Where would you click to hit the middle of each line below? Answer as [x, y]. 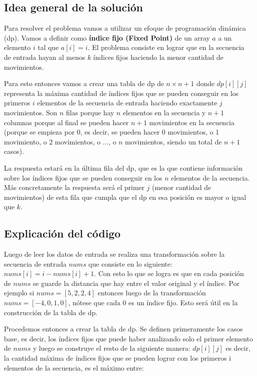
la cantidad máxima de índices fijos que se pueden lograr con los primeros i [118, 358]
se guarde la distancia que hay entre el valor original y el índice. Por [136, 283]
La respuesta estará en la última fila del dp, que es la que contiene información [123, 167]
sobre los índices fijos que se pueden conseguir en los [83, 177]
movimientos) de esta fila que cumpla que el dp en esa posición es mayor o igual [125, 197]
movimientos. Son [31, 112]
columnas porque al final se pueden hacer [66, 122]
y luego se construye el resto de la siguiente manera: [112, 348]
